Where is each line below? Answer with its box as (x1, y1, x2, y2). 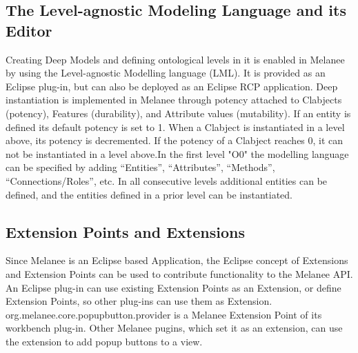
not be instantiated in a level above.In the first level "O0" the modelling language (6, 146, 349, 161)
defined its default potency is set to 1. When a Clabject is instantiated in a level (6, 119, 345, 134)
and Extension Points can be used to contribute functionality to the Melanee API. (6, 266, 353, 281)
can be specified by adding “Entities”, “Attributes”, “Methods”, (6, 160, 275, 174)
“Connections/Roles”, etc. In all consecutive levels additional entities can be (6, 173, 328, 188)
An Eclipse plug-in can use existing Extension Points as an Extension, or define (6, 280, 341, 294)
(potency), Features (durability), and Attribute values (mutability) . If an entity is (6, 105, 351, 120)
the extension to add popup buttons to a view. (6, 334, 203, 348)
